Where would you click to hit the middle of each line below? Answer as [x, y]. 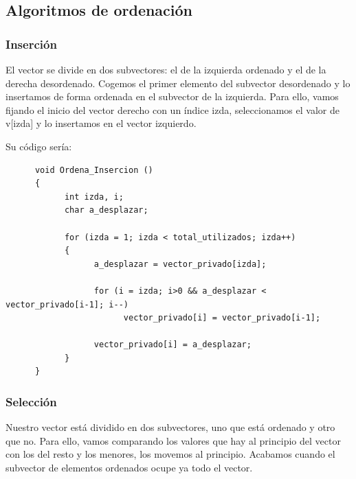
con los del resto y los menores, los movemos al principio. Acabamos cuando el [170, 454]
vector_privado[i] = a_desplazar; [173, 345]
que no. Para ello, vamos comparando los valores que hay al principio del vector [173, 440]
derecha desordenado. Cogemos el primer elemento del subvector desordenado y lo [178, 83]
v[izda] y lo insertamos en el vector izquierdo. [101, 123]
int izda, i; [94, 197]
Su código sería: [39, 146]
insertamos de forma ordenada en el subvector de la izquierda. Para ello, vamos [172, 96]
